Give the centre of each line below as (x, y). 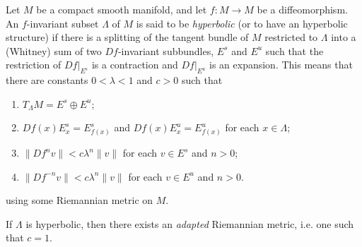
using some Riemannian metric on (80, 200)
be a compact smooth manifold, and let (122, 9)
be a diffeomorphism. (302, 9)
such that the (294, 50)
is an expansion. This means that (281, 65)
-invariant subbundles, (166, 50)
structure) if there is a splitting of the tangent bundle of (127, 37)
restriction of (34, 65)
